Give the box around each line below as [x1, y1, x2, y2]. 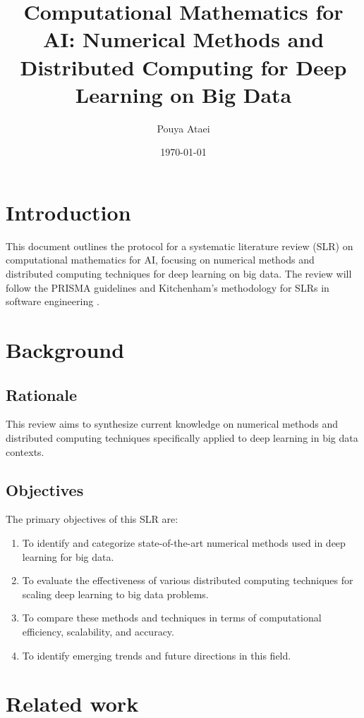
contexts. [6, 444, 44, 459]
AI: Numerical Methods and [42, 25, 324, 54]
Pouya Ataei [157, 120, 210, 135]
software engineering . [6, 294, 99, 309]
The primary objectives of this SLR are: [6, 512, 178, 526]
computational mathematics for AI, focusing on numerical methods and [6, 252, 315, 267]
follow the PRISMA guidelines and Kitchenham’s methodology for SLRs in [6, 280, 329, 295]
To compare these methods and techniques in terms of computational [22, 610, 322, 625]
